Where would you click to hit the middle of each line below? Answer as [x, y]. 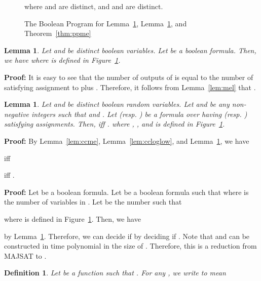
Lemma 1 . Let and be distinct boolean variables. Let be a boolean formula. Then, [130, 50]
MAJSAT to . [25, 255]
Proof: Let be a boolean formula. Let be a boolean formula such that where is [126, 192]
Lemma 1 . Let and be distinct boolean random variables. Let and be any [117, 104]
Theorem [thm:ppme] [58, 33]
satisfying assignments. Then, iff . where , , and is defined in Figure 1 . [115, 124]
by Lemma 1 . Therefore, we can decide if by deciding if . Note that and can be [127, 236]
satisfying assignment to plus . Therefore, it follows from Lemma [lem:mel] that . [130, 87]
